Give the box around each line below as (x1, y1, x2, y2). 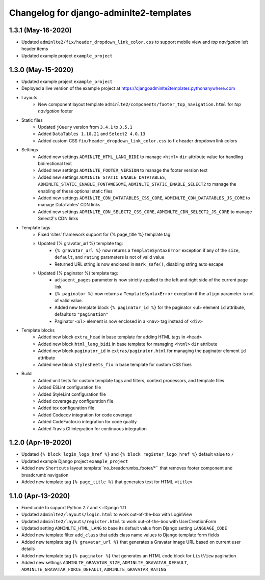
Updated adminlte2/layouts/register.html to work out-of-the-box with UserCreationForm (21, 518, 216, 524)
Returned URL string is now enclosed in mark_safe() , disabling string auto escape (54, 261, 224, 267)
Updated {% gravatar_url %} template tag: (38, 241, 123, 247)
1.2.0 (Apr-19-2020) (9, 439, 72, 447)
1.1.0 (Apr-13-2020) (9, 492, 70, 500)
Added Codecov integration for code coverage (38, 412, 132, 417)
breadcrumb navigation (21, 472, 69, 478)
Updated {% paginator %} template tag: (38, 270, 118, 276)
